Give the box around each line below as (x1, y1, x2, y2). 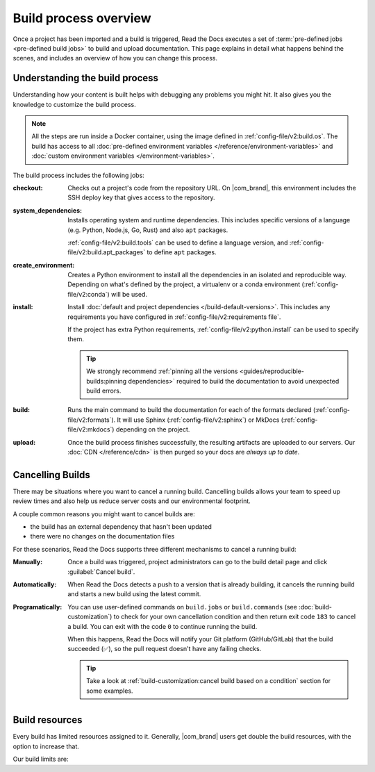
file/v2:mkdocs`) (67, 425, 115, 434)
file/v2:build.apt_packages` (67, 248, 146, 256)
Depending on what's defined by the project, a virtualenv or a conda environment (67, 280, 301, 288)
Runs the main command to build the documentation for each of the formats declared (67, 406, 312, 414)
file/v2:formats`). (67, 416, 116, 424)
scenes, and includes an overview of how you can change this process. (12, 54, 218, 63)
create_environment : (12, 261, 75, 269)
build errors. (86, 386, 122, 395)
